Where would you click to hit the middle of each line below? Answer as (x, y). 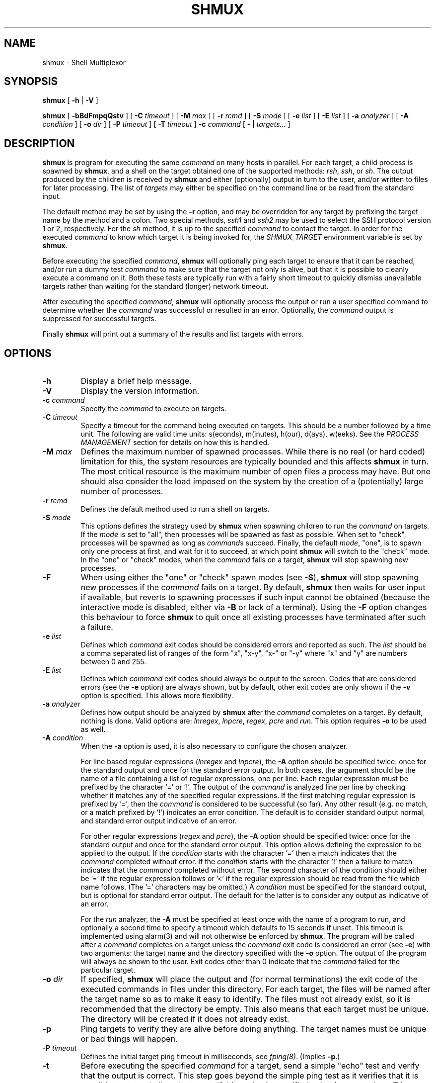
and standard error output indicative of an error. (159, 821)
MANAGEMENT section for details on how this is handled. (175, 443)
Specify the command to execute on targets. (153, 409)
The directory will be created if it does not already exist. (185, 1019)
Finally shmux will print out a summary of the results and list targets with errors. (173, 334)
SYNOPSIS (31, 82)
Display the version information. (140, 391)
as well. (93, 729)
